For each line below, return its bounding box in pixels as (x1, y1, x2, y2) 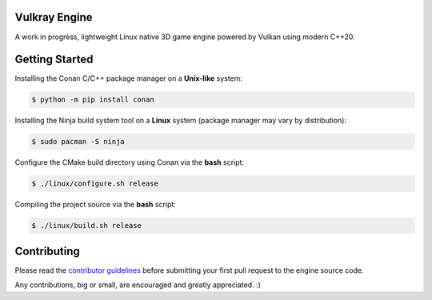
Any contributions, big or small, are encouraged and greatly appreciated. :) (14, 280, 262, 290)
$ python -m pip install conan (31, 95, 155, 104)
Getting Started (14, 53, 94, 66)
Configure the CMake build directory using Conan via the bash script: (14, 158, 244, 167)
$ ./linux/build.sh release (31, 221, 142, 230)
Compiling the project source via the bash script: (14, 200, 176, 210)
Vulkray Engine (14, 10, 93, 24)
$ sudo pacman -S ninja (31, 137, 126, 146)
